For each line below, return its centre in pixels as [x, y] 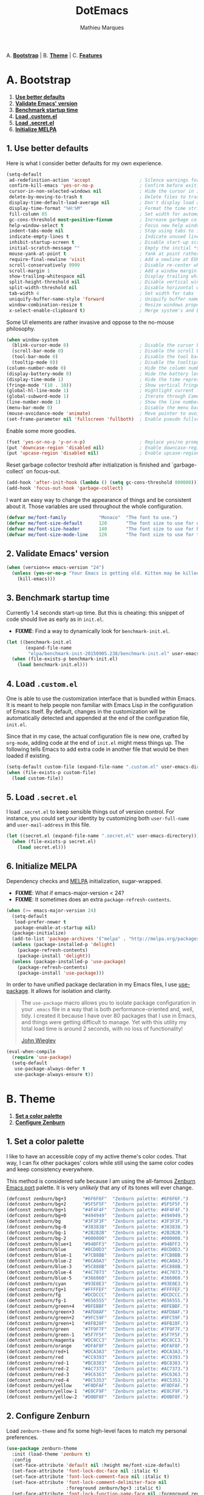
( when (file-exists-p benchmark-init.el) [65, 659]
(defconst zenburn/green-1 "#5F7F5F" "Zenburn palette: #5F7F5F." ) [97, 1335]
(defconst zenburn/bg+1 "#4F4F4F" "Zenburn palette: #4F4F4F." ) [97, 1210]
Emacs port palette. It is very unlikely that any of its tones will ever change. [100, 1188]
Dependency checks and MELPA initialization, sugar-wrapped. [84, 881]
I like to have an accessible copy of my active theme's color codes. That [97, 1156]
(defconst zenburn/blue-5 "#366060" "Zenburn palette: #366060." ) [97, 1278]
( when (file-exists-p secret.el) [54, 842]
